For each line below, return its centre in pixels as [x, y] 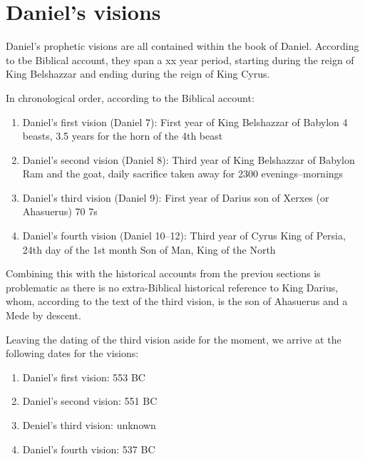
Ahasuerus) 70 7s [60, 211]
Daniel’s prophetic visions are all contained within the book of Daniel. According [182, 46]
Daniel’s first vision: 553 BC [84, 377]
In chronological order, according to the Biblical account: [130, 97]
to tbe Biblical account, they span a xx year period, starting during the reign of [180, 60]
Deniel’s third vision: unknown [89, 425]
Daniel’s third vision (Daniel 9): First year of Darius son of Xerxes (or [176, 197]
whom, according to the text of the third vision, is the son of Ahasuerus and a [177, 301]
